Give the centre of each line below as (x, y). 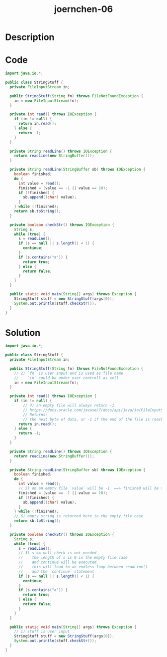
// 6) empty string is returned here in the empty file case (79, 516)
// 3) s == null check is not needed (57, 553)
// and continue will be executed (57, 562)
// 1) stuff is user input (42, 632)
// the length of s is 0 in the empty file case (73, 558)
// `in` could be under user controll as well (67, 378)
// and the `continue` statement (56, 571)
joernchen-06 (83, 9)
